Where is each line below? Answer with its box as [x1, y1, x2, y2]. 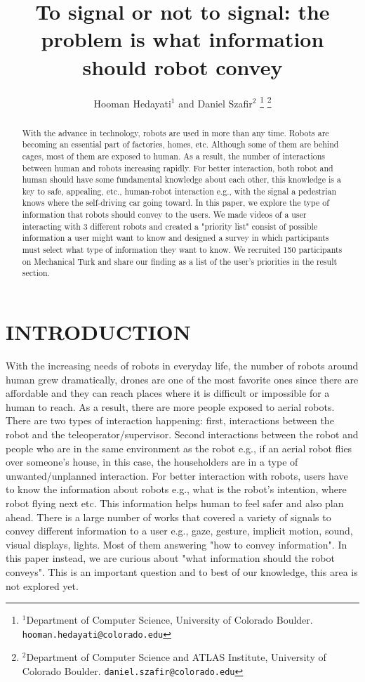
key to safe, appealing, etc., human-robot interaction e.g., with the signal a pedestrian [22, 185, 337, 197]
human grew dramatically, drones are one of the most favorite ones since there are [6, 372, 359, 386]
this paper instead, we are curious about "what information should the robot [6, 551, 335, 565]
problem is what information [41, 25, 324, 53]
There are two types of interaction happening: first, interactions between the [6, 413, 334, 428]
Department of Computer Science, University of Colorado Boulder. [26, 612, 313, 627]
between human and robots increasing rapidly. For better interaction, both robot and [22, 162, 333, 173]
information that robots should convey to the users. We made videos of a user [22, 209, 307, 221]
